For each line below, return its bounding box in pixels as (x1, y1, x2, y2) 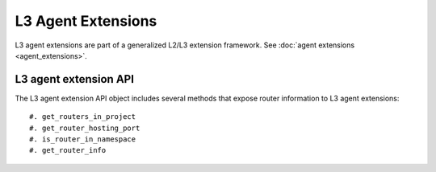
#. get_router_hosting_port (29, 123, 140, 133)
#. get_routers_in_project (29, 113, 136, 121)
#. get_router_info (29, 145, 107, 155)
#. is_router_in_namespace (29, 135, 136, 144)
